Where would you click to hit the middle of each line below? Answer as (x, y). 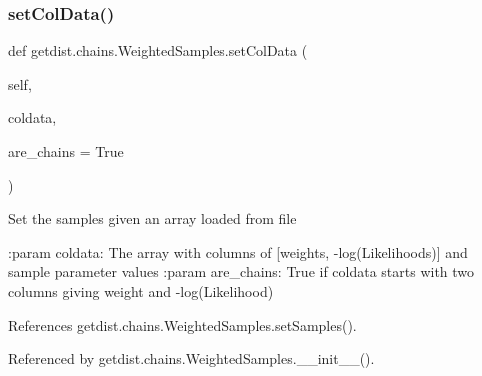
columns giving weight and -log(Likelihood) (141, 290)
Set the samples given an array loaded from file (152, 218)
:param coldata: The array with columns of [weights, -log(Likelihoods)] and (238, 251)
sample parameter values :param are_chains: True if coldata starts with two (241, 271)
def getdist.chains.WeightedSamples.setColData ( (158, 50)
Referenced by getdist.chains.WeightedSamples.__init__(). (191, 358)
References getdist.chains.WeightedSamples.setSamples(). (182, 324)
